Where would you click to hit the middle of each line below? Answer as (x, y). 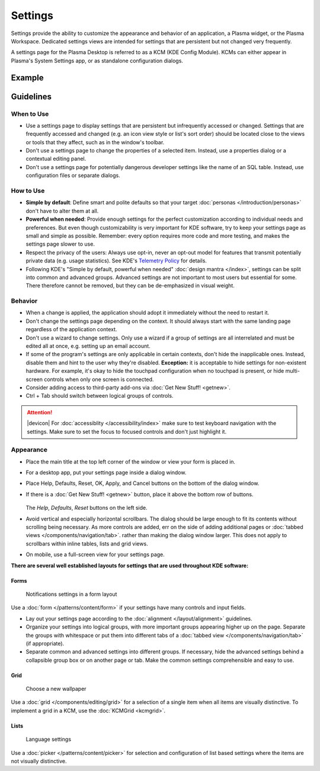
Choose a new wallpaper (56, 689)
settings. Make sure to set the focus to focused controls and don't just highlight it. (127, 431)
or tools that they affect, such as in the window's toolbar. (95, 142)
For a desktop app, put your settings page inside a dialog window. (106, 472)
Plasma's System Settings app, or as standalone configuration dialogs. (97, 61)
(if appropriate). (45, 643)
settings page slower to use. (60, 244)
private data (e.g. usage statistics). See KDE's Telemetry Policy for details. (116, 261)
